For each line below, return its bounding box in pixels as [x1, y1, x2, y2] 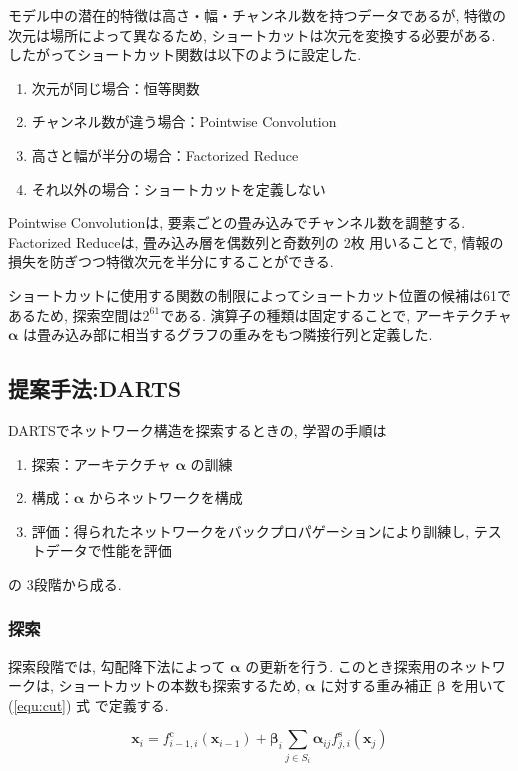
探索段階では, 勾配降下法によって [8, 655, 226, 676]
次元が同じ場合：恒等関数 [31, 77, 200, 98]
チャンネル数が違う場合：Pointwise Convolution [31, 111, 337, 132]
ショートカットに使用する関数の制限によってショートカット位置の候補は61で [8, 284, 511, 305]
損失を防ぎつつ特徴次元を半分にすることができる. [8, 251, 334, 272]
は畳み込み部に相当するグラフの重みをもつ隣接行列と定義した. [23, 324, 433, 345]
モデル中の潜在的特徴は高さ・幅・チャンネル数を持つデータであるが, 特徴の [8, 5, 506, 25]
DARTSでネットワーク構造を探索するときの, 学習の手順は [8, 419, 387, 440]
